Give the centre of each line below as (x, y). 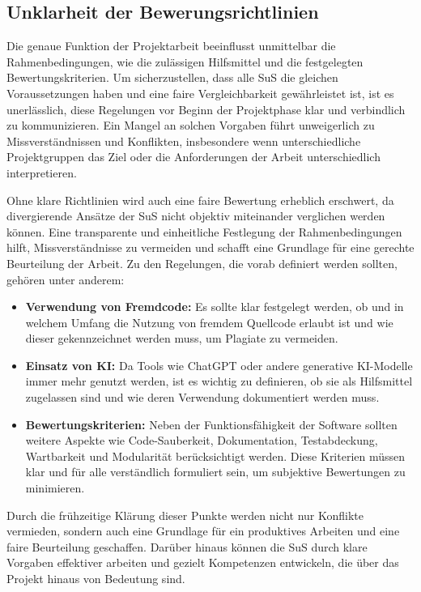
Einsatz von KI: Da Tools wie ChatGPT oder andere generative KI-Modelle (219, 365)
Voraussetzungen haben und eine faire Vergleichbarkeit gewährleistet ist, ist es (200, 93)
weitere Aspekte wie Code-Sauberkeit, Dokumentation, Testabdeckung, (202, 440)
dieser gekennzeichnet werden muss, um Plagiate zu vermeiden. (182, 338)
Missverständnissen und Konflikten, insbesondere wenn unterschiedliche (184, 141)
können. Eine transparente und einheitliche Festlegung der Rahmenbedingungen (204, 231)
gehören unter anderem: (66, 279)
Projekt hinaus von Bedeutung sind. (96, 579)
